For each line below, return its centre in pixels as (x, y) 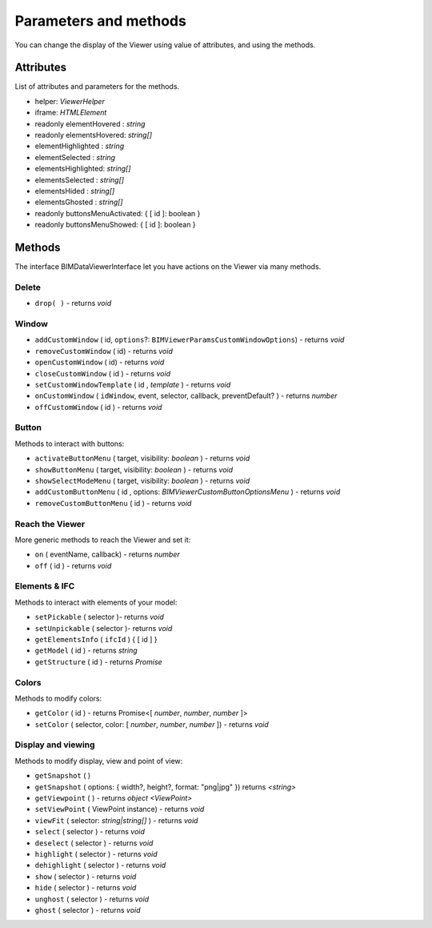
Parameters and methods (101, 21)
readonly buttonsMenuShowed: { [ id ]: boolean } (115, 225)
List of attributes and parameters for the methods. (97, 86)
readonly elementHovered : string (90, 123)
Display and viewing (55, 745)
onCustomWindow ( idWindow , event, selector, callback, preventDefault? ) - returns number (186, 396)
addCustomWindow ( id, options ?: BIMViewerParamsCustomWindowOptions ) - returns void (190, 339)
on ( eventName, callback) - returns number (107, 554)
